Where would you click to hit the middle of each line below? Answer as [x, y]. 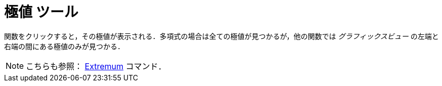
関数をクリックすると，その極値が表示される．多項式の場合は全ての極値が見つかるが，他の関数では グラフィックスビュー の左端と [222, 36]
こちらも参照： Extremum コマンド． [96, 66]
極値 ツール [41, 12]
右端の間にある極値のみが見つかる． [64, 46]
